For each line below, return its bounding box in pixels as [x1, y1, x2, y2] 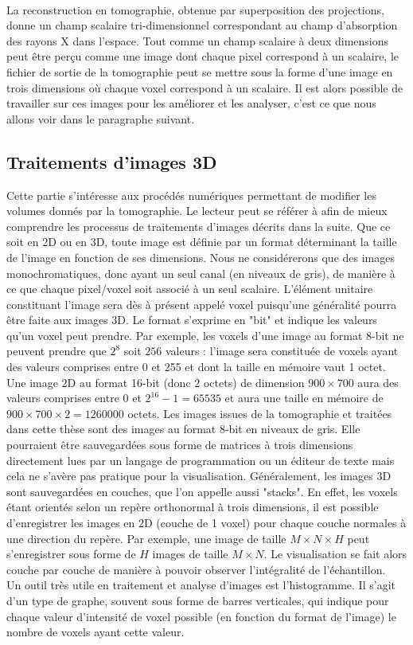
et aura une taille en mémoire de [224, 389, 384, 406]
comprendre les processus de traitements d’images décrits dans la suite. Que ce [6, 217, 391, 234]
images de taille [152, 545, 228, 562]
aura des [357, 373, 399, 390]
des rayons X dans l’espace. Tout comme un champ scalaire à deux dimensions [6, 32, 389, 49]
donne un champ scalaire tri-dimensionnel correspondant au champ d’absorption [6, 17, 398, 33]
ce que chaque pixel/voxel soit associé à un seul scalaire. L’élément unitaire [6, 280, 373, 297]
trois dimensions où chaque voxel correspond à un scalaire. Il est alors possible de [6, 79, 403, 96]
